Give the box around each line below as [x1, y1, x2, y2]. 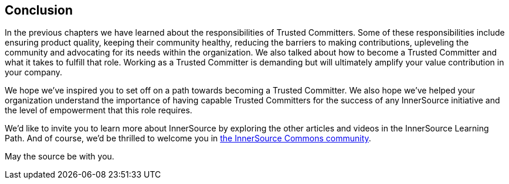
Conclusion [5, 3, 73, 18]
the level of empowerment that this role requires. [5, 105, 192, 116]
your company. [5, 67, 63, 78]
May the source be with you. [5, 151, 114, 162]
